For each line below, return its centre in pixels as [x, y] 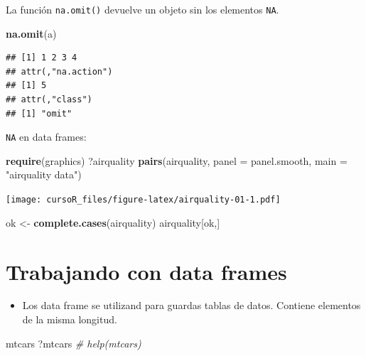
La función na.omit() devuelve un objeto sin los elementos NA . [142, 9]
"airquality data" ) [44, 174]
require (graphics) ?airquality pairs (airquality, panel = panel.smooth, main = [177, 160]
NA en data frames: [46, 137]
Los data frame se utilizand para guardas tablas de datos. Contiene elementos [192, 305]
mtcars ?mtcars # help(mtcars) [74, 343]
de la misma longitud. [70, 319]
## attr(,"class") [49, 100]
